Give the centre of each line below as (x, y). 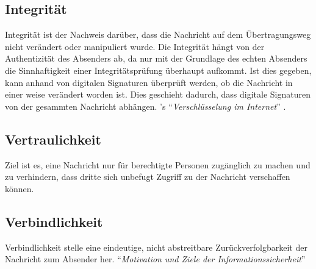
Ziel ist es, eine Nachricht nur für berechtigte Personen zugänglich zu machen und (158, 164)
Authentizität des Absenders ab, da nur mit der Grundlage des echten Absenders (156, 58)
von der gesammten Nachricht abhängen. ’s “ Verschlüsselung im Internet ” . (145, 106)
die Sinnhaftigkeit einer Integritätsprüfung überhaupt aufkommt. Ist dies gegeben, (158, 70)
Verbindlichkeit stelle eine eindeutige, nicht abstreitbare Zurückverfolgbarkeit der (156, 247)
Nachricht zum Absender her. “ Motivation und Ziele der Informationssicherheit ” (155, 259)
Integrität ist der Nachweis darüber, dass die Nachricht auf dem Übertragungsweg (158, 34)
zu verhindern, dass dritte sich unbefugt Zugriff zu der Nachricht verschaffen (148, 177)
